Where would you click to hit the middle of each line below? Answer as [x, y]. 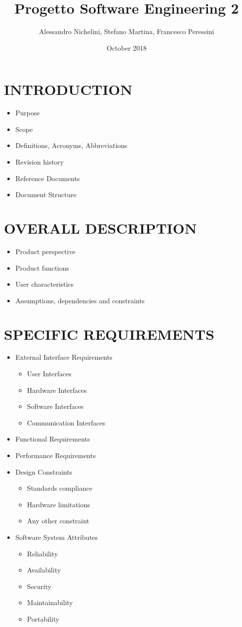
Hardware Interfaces [57, 390]
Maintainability [50, 602]
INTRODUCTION [68, 89]
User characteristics [45, 284]
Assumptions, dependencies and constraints [80, 300]
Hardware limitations [58, 504]
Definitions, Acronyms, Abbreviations [71, 145]
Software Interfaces [55, 406]
